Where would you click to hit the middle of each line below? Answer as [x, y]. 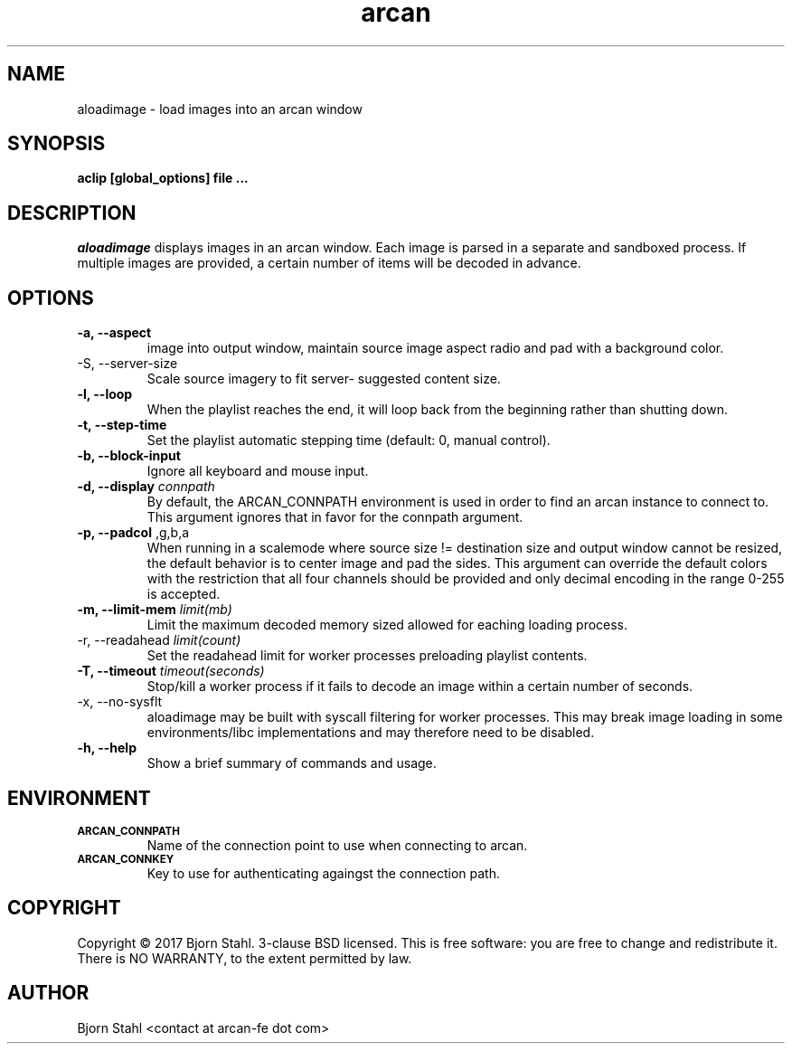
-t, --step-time [122, 425]
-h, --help [107, 748]
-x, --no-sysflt [120, 702]
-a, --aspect [114, 333]
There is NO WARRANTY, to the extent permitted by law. [245, 958]
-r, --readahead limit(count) [159, 640]
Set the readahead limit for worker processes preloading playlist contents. [367, 656]
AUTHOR [48, 993]
